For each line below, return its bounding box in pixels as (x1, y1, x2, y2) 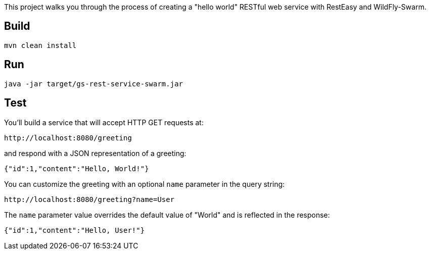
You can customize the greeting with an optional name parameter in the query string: (4, 179, 285, 188)
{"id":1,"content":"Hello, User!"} (4, 226, 145, 234)
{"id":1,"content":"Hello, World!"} (4, 164, 149, 173)
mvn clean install (4, 41, 77, 49)
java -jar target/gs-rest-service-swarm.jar (4, 79, 183, 88)
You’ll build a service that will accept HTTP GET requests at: (4, 118, 204, 127)
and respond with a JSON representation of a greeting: (4, 148, 186, 158)
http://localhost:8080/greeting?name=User (4, 195, 175, 204)
